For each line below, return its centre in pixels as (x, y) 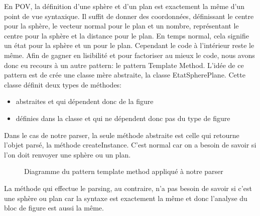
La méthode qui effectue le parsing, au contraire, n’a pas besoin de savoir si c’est (128, 188)
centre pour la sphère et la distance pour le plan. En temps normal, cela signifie (126, 35)
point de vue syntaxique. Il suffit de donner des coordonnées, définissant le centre (129, 16)
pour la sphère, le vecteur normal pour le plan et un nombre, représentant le (121, 26)
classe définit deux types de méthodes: (63, 84)
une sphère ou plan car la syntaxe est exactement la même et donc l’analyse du (126, 198)
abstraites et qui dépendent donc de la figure (85, 101)
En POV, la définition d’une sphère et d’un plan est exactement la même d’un (124, 6)
